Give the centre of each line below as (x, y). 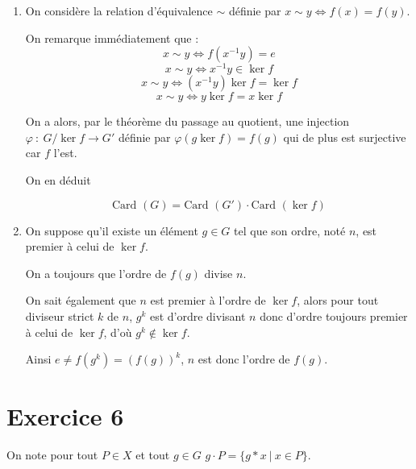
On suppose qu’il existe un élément (112, 230)
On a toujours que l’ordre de (96, 273)
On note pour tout (52, 455)
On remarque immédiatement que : (112, 37)
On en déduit (58, 180)
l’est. (65, 153)
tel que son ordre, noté (290, 230)
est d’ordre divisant (198, 316)
